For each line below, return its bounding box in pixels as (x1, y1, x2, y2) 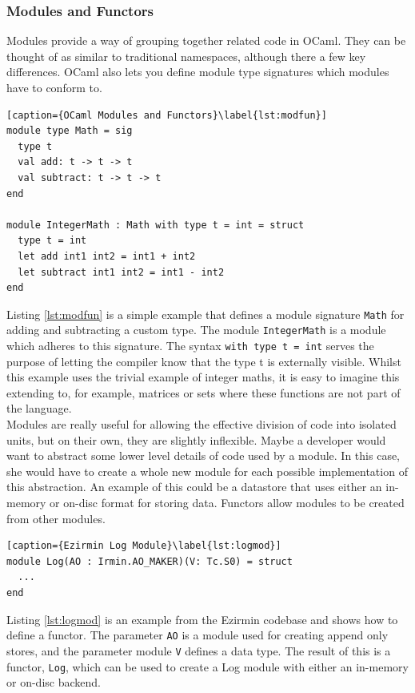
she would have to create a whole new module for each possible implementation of (6, 462, 408, 479)
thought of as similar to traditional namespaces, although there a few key (6, 47, 366, 64)
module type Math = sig (6, 125, 133, 137)
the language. (6, 400, 72, 417)
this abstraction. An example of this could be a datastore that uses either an (6, 478, 382, 495)
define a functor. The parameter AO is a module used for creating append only (6, 627, 389, 643)
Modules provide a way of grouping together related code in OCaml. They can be (6, 32, 406, 49)
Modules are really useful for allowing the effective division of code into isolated (6, 416, 397, 433)
